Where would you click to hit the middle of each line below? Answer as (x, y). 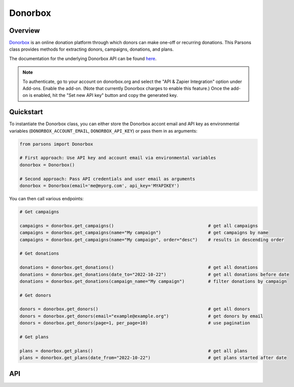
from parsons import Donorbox (56, 144)
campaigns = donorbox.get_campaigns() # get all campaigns (139, 226)
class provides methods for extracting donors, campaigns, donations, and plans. (91, 49)
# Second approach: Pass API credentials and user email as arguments (108, 179)
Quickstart (26, 112)
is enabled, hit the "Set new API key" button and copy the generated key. (104, 95)
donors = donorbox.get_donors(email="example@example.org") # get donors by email (141, 316)
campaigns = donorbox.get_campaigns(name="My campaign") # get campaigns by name (144, 233)
